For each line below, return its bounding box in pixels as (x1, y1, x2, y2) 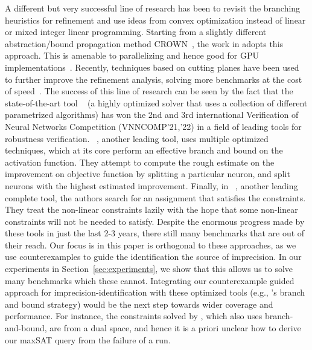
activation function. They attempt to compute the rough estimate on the (5, 155, 275, 168)
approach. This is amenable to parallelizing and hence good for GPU (5, 49, 259, 62)
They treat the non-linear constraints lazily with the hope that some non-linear (5, 203, 298, 216)
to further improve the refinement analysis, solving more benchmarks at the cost (5, 73, 302, 85)
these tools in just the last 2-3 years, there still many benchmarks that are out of (5, 227, 305, 239)
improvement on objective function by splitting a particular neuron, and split (5, 167, 290, 180)
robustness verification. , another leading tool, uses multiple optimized (5, 132, 269, 144)
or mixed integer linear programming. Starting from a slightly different (5, 25, 267, 38)
